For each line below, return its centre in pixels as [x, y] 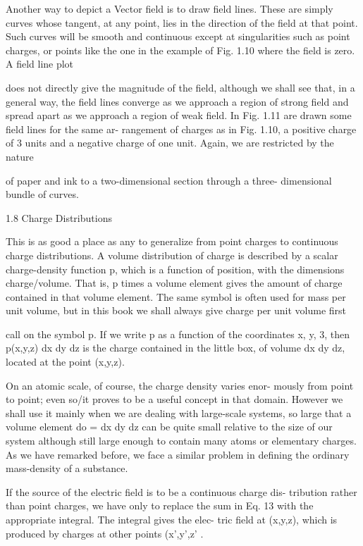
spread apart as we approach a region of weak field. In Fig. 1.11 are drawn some [179, 115]
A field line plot [40, 64]
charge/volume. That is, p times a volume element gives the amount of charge [174, 283]
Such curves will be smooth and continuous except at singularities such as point [178, 36]
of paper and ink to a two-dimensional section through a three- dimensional [169, 180]
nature [20, 156]
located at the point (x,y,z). [65, 362]
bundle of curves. [42, 194]
